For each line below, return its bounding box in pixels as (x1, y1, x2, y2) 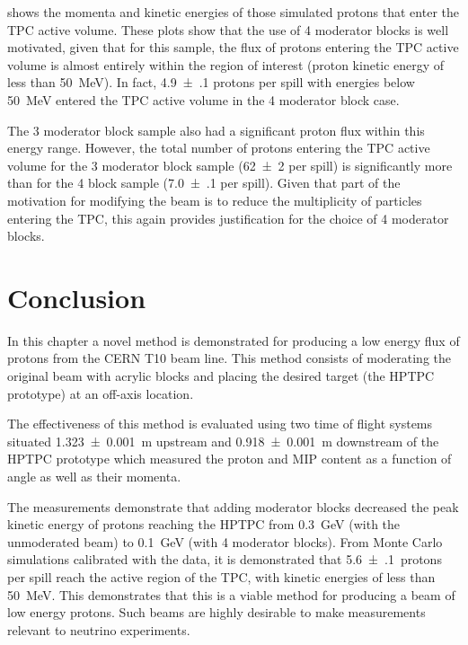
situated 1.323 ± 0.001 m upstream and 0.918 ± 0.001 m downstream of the (7, 431, 439, 450)
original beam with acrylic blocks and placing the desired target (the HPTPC (7, 367, 435, 385)
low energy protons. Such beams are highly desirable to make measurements (7, 603, 426, 622)
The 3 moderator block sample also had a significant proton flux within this (7, 120, 425, 139)
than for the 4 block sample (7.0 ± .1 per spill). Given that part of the (7, 173, 401, 192)
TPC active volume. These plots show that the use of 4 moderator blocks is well (7, 20, 449, 39)
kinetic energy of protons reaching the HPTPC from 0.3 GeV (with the (7, 515, 401, 534)
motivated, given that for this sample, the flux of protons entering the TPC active (7, 38, 459, 57)
